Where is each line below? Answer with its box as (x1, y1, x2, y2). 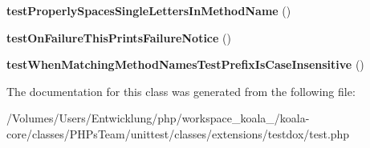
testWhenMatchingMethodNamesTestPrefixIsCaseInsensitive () (6, 56, 364, 73)
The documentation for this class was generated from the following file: (6, 82, 356, 99)
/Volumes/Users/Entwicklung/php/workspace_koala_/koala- (6, 110, 310, 126)
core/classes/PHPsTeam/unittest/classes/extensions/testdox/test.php (6, 125, 350, 142)
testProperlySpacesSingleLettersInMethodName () (6, 2, 291, 18)
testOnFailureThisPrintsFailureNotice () (6, 29, 231, 46)
